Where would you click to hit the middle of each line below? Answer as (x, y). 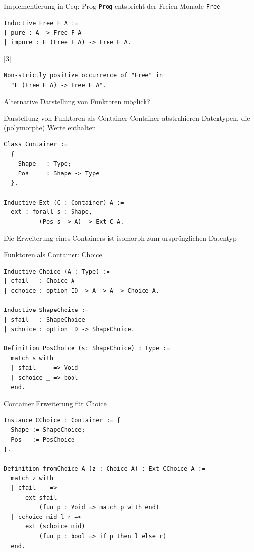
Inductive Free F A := (41, 23)
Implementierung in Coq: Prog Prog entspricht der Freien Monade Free (112, 6)
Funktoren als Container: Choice (53, 254)
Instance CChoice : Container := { (62, 420)
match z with (32, 478)
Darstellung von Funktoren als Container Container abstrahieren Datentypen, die (127, 118)
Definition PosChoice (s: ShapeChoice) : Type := (87, 349)
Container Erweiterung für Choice (55, 403)
